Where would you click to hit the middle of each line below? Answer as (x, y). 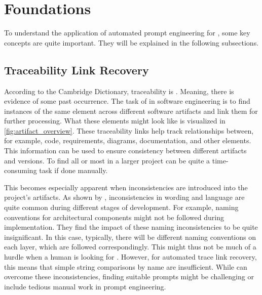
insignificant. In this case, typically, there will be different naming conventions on (130, 237)
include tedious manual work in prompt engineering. (85, 286)
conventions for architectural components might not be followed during (114, 217)
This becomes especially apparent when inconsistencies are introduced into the (126, 187)
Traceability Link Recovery (77, 70)
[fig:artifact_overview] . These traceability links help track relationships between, (129, 130)
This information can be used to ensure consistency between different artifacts (125, 151)
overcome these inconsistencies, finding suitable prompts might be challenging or (129, 277)
